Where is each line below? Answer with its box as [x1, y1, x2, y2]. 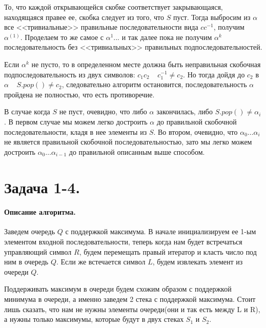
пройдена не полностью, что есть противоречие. [4, 89, 155, 99]
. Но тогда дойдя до [183, 69, 245, 79]
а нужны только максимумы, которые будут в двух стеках [4, 314, 184, 324]
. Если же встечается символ [56, 256, 146, 267]
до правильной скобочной [156, 116, 237, 127]
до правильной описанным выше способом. [69, 146, 205, 157]
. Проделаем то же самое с [20, 31, 104, 42]
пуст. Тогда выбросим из [173, 11, 251, 22]
